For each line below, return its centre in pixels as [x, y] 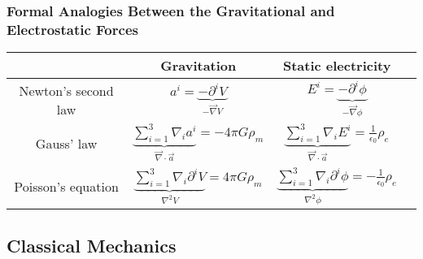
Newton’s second [66, 90]
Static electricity [337, 66]
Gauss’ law [66, 143]
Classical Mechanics [92, 245]
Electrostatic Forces [72, 29]
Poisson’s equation [66, 187]
